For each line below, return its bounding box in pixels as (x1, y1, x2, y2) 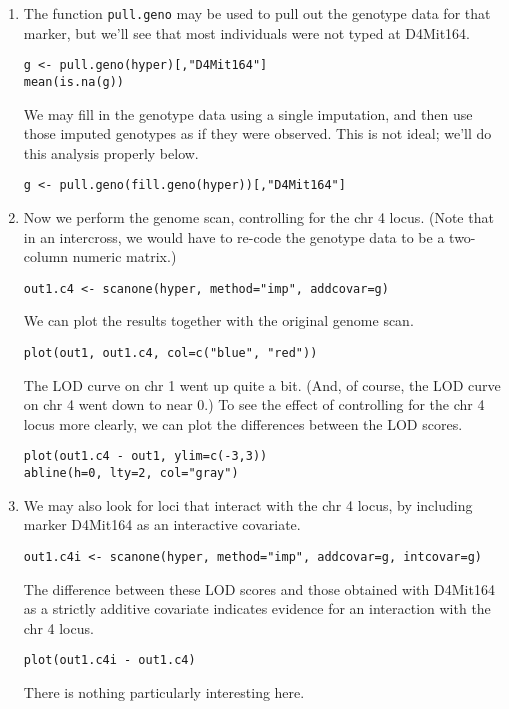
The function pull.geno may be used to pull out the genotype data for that (23, 3, 491, 23)
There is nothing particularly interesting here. (23, 682, 305, 703)
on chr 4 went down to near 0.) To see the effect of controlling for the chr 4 (23, 394, 485, 415)
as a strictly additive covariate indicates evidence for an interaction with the (23, 598, 491, 619)
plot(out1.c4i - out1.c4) (23, 653, 196, 668)
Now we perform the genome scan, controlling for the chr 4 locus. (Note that (23, 207, 494, 227)
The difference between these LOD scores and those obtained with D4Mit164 (23, 578, 495, 599)
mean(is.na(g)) (23, 74, 125, 89)
